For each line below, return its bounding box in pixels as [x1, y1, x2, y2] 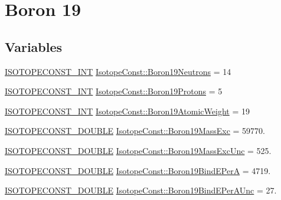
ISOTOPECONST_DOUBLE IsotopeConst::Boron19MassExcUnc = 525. [5, 144, 272, 156]
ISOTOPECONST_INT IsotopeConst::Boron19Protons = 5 [5, 85, 223, 97]
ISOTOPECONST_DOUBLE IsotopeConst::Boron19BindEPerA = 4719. [5, 164, 271, 176]
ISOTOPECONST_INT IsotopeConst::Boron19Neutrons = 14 [5, 65, 231, 77]
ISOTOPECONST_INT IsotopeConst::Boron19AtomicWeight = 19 [5, 104, 250, 117]
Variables [5, 37, 63, 55]
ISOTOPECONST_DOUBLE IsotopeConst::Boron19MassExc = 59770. [5, 124, 266, 137]
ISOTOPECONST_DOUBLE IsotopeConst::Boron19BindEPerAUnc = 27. [5, 184, 277, 196]
